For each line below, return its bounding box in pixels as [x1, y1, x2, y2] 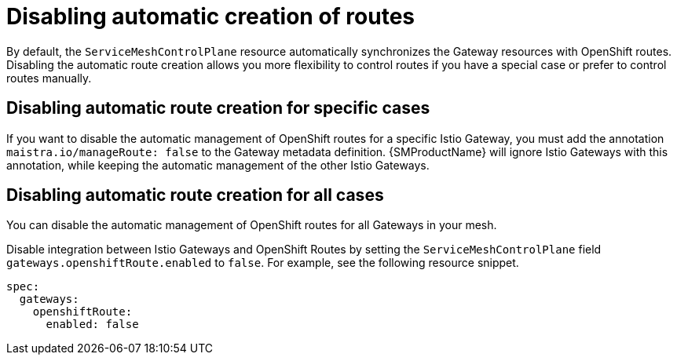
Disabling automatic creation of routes [6, 3, 415, 30]
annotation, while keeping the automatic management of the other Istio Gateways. [6, 158, 430, 172]
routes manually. [6, 71, 92, 85]
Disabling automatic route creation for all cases [6, 185, 384, 206]
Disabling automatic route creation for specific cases [6, 98, 430, 119]
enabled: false [46, 318, 139, 331]
